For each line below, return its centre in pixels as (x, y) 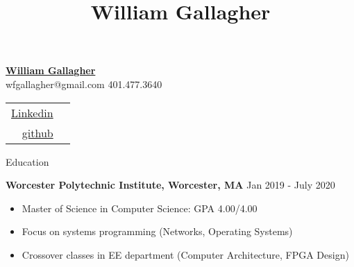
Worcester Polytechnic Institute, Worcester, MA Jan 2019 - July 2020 (170, 185)
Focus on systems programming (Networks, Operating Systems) (157, 231)
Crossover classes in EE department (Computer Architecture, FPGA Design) (185, 254)
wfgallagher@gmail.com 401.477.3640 (84, 84)
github (37, 132)
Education (27, 161)
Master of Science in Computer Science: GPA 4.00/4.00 (140, 208)
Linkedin (32, 112)
